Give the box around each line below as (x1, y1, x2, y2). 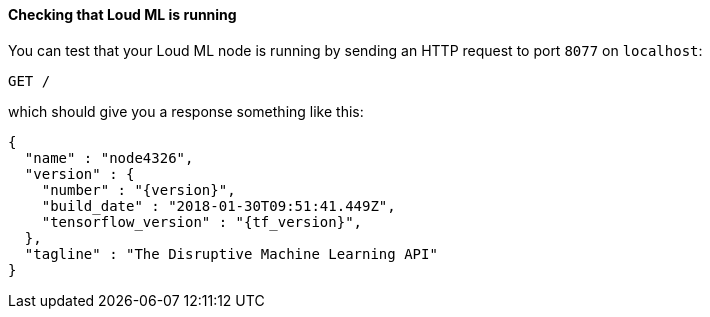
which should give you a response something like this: (8, 102, 364, 120)
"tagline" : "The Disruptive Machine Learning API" (24, 245, 438, 262)
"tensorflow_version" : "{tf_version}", (41, 213, 363, 230)
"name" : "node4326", (24, 149, 194, 166)
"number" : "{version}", (41, 181, 236, 198)
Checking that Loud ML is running (8, 6, 237, 23)
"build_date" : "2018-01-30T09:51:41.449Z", (41, 197, 396, 214)
